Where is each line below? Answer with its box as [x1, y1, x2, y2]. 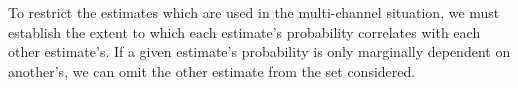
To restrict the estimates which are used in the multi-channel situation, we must [8, 2, 500, 22]
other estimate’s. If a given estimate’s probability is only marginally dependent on [8, 41, 511, 62]
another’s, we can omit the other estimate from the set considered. [8, 60, 416, 81]
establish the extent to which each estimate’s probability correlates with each [8, 21, 481, 42]
